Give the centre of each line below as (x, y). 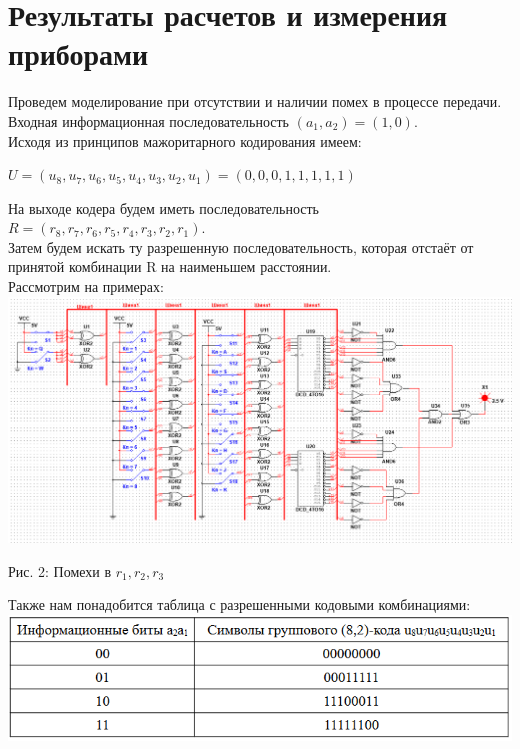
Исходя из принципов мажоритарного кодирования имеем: (185, 140)
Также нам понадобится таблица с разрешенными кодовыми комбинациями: (239, 604)
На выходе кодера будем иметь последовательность (163, 207)
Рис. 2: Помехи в (60, 570)
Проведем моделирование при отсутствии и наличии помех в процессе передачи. (255, 101)
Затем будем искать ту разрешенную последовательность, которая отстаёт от (241, 246)
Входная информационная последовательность (148, 120)
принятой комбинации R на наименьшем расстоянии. (170, 266)
